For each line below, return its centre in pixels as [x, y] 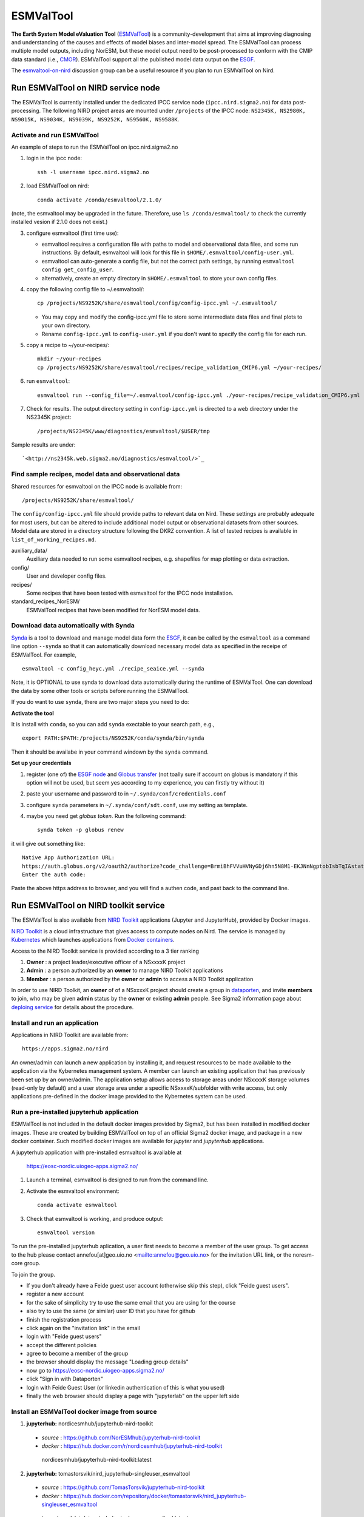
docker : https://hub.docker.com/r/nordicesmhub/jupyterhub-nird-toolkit [132, 1446]
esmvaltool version [66, 1233]
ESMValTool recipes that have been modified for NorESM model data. [113, 610]
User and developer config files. [67, 576]
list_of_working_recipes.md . [54, 539]
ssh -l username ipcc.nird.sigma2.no [93, 172]
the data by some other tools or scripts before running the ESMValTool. [100, 691]
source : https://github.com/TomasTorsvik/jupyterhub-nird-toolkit [123, 1487]
